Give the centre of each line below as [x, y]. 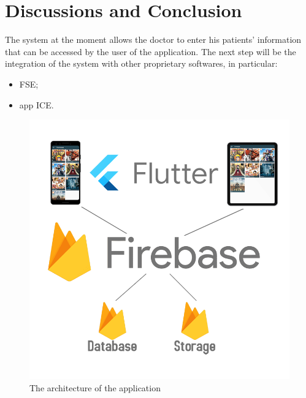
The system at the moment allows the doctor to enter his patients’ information [153, 39]
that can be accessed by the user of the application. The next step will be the [151, 51]
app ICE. [36, 104]
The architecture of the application [95, 387]
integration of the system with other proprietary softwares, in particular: [141, 63]
